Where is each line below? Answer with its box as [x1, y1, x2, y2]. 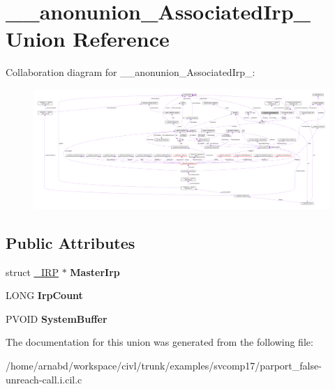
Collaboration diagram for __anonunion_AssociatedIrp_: [6, 65, 255, 79]
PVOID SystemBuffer [6, 311, 107, 326]
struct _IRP [6, 264, 59, 279]
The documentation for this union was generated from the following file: [6, 335, 313, 349]
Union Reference [6, 24, 170, 53]
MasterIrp [70, 264, 120, 279]
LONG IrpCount [6, 288, 83, 303]
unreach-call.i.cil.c [6, 372, 82, 386]
